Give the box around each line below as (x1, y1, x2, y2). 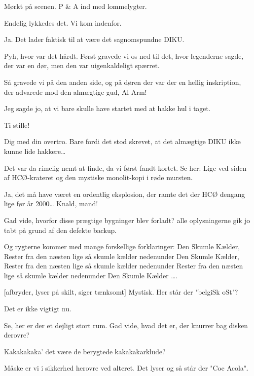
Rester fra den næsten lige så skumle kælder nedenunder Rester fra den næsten (4, 261, 243, 271)
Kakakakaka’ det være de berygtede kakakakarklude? (4, 346, 166, 356)
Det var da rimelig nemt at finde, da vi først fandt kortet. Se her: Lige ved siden (4, 162, 247, 173)
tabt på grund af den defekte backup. (4, 225, 117, 235)
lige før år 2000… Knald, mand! (4, 198, 98, 209)
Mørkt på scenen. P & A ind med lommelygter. (4, 1, 147, 11)
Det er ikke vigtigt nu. (4, 303, 72, 314)
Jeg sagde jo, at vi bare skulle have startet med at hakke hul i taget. (4, 103, 211, 113)
